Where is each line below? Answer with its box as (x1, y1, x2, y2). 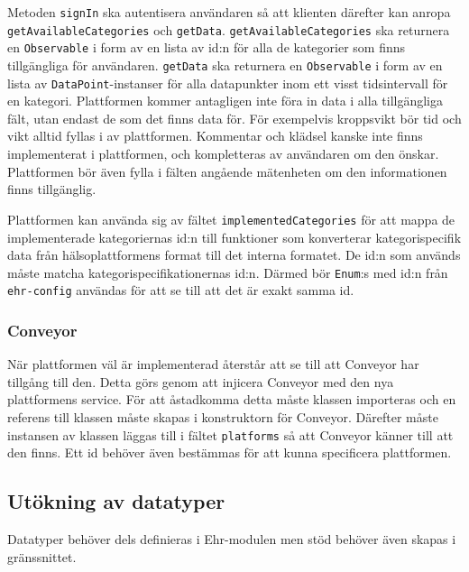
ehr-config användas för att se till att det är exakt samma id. (7, 281, 354, 300)
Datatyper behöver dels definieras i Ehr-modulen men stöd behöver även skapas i (7, 530, 456, 549)
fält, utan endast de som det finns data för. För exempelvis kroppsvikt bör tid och (7, 108, 462, 127)
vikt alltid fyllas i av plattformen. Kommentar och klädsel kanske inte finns (7, 126, 423, 145)
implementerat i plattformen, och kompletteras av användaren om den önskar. (7, 144, 439, 163)
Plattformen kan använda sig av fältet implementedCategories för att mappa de (7, 209, 455, 228)
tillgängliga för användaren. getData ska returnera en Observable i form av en (7, 55, 443, 74)
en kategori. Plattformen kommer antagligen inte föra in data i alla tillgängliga (7, 91, 443, 110)
